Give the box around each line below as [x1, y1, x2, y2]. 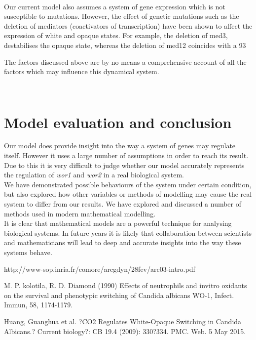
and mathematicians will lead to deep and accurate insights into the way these [4, 237, 241, 248]
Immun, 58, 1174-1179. [4, 299, 73, 310]
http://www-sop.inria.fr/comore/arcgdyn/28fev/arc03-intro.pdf [4, 263, 195, 274]
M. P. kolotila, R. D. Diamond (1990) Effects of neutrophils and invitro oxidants [4, 280, 247, 291]
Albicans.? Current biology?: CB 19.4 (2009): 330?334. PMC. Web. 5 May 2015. [4, 326, 246, 336]
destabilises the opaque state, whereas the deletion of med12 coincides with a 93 [4, 40, 246, 50]
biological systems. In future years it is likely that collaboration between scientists [4, 227, 252, 238]
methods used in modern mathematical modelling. [4, 208, 156, 218]
